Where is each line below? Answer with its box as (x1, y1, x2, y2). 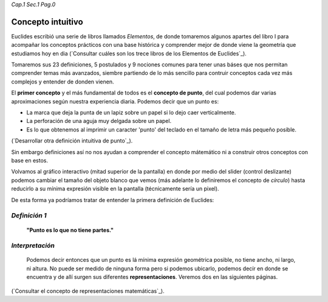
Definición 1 (11, 211, 47, 220)
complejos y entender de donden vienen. (11, 78, 114, 85)
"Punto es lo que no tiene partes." (26, 226, 114, 234)
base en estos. (11, 156, 49, 164)
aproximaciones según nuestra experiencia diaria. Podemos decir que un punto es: (11, 97, 219, 105)
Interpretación (11, 241, 55, 250)
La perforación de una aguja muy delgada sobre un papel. (26, 118, 172, 125)
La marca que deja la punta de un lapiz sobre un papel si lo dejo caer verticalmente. (26, 109, 236, 116)
